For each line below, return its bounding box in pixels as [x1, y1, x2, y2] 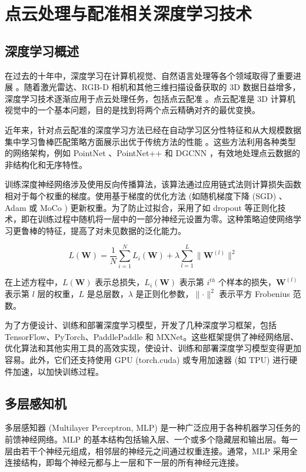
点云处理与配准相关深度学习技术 [5, 1, 252, 25]
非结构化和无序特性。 [5, 158, 87, 170]
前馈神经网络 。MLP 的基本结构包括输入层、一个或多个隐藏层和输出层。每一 [5, 433, 298, 445]
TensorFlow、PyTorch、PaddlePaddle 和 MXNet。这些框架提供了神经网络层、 [5, 330, 299, 342]
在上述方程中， [5, 276, 62, 288]
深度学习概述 [5, 41, 79, 60]
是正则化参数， [135, 288, 194, 300]
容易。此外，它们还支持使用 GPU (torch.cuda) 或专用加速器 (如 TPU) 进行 [5, 353, 290, 365]
